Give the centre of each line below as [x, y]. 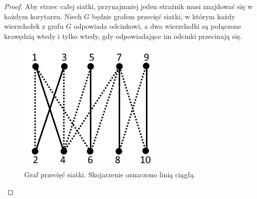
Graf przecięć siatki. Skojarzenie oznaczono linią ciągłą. [110, 174]
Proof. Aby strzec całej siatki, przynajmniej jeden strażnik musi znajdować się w [128, 6]
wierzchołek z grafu [34, 26]
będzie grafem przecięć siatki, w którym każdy [164, 16]
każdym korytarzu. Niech [43, 16]
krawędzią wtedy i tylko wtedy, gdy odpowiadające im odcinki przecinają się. [123, 36]
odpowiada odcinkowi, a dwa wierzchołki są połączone [158, 26]
